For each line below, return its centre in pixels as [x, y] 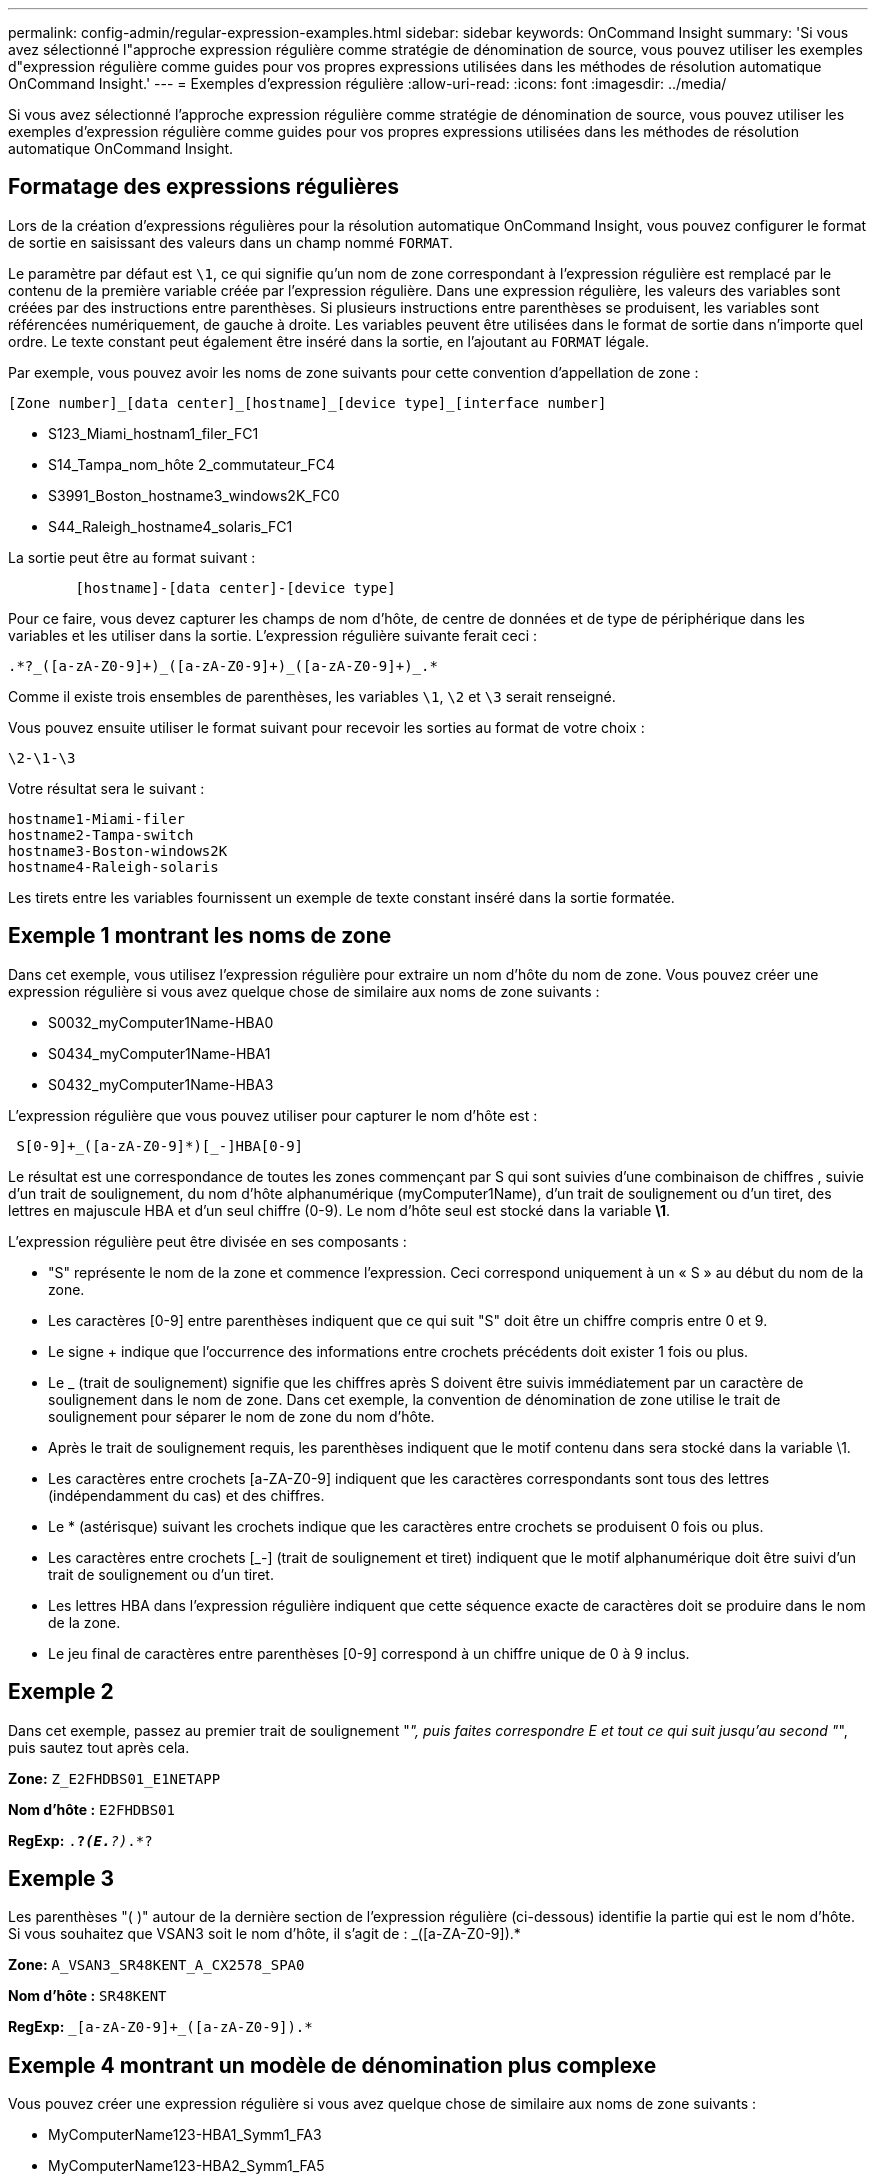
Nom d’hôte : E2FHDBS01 [91, 1809]
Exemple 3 [61, 1878]
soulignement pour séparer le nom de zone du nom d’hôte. [241, 1416]
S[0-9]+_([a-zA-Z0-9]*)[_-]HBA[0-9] [160, 1145]
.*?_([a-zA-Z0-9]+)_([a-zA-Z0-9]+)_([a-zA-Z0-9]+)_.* [223, 665]
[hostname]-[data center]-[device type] [235, 587]
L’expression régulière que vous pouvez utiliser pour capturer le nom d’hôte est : [273, 1115]
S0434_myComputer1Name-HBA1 [159, 1053]
